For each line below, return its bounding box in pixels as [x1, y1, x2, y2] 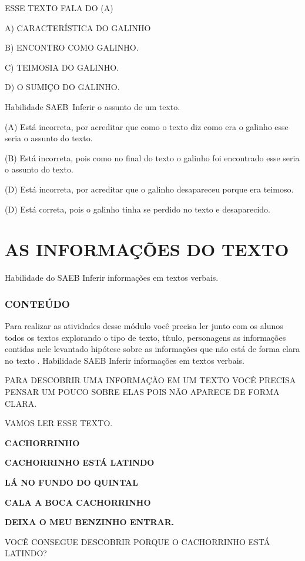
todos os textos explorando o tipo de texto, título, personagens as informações [5, 331, 286, 343]
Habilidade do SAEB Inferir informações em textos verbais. [5, 271, 219, 284]
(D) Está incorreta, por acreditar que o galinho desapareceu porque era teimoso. [5, 182, 294, 195]
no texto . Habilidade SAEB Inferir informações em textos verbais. [5, 354, 244, 366]
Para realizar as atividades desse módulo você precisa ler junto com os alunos [5, 320, 283, 332]
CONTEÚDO [5, 296, 70, 311]
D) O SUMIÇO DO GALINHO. [5, 81, 120, 93]
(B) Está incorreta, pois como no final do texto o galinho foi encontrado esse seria [5, 151, 300, 164]
